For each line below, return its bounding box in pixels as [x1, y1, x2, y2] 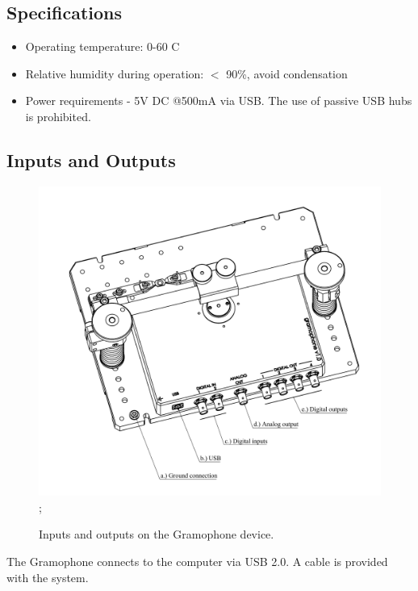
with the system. [6, 568, 89, 585]
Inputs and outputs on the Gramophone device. [39, 526, 274, 543]
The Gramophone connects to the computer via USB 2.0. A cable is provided [6, 552, 388, 569]
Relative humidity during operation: [25, 65, 204, 82]
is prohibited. [25, 107, 91, 124]
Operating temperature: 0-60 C [25, 38, 180, 55]
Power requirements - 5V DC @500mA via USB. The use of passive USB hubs [25, 92, 412, 109]
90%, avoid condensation [226, 65, 348, 82]
